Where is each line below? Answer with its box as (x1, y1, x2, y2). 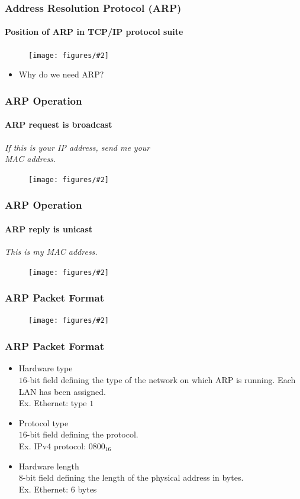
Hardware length (18, 459, 79, 472)
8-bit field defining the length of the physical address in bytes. (18, 471, 244, 484)
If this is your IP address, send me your (5, 141, 150, 153)
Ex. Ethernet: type (18, 397, 87, 409)
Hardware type (18, 362, 73, 374)
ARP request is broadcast (5, 118, 112, 131)
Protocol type (18, 416, 69, 429)
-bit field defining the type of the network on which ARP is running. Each (27, 373, 296, 385)
